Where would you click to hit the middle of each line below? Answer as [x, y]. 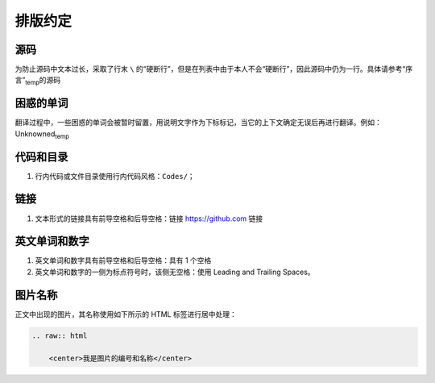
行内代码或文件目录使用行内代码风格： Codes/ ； [115, 176]
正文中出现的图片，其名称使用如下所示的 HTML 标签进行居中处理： [126, 314]
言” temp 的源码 [38, 81]
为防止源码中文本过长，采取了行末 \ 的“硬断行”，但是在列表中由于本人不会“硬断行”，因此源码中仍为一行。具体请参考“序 [214, 69]
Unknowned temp [42, 135]
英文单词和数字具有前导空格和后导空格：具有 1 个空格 [123, 260]
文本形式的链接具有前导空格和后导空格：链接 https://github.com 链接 [149, 219]
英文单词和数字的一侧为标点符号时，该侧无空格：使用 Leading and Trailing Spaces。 [175, 272]
